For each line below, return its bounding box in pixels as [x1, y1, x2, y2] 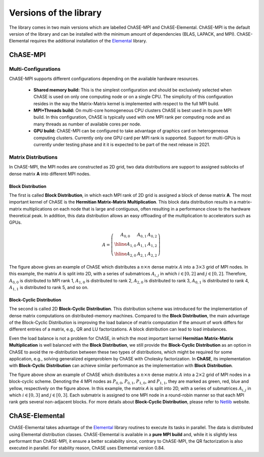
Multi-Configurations [9, 66, 61, 73]
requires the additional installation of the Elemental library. [30, 38, 147, 44]
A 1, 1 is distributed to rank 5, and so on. [9, 284, 89, 291]
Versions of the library [9, 7, 102, 18]
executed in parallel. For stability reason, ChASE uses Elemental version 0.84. [9, 445, 165, 451]
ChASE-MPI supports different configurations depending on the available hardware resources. [9, 76, 199, 82]
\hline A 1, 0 [114, 242, 136, 249]
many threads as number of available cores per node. [33, 121, 141, 127]
